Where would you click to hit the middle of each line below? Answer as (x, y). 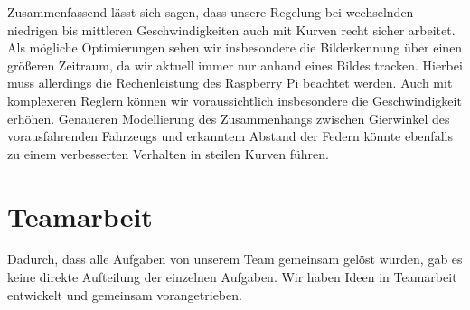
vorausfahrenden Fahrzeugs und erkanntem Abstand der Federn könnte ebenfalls (230, 136)
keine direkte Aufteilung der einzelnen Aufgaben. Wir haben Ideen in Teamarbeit (232, 277)
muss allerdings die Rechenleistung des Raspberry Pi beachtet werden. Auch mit (230, 83)
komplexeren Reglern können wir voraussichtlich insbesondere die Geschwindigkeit (235, 100)
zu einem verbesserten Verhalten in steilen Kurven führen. (168, 153)
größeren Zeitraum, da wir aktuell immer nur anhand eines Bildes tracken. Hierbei (235, 65)
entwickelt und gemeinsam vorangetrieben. (125, 294)
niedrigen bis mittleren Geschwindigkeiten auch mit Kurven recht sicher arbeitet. (231, 29)
